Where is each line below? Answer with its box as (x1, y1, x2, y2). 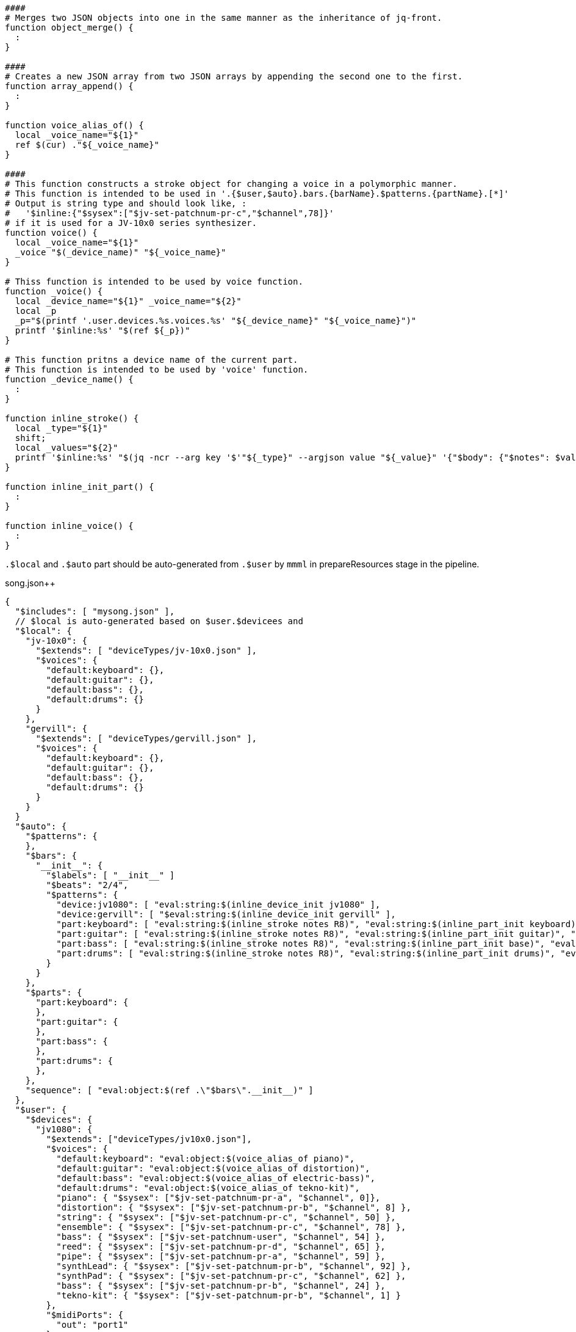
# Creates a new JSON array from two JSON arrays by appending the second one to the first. (5, 71, 463, 81)
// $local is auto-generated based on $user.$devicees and (15, 616, 303, 626)
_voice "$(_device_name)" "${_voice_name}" (15, 247, 226, 257)
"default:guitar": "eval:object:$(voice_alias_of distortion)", (56, 1163, 370, 1173)
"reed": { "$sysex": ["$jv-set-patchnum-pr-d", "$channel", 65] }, (56, 1242, 386, 1251)
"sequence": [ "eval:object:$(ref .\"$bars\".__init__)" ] (25, 1085, 314, 1095)
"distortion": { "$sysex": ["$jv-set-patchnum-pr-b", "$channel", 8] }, (56, 1203, 411, 1212)
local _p (15, 306, 57, 316)
